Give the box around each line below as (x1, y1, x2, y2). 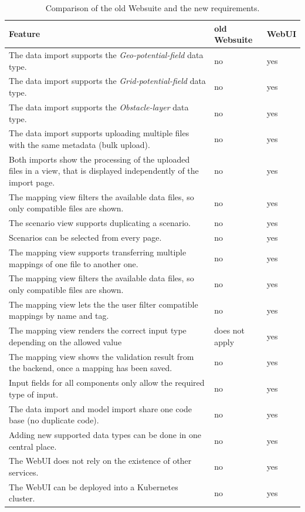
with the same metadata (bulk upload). (9, 138, 150, 150)
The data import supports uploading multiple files (9, 127, 189, 139)
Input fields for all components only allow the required (9, 376, 205, 389)
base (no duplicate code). (9, 414, 99, 426)
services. (9, 466, 39, 479)
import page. (9, 176, 55, 188)
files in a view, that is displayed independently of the (9, 164, 199, 177)
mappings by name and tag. (9, 309, 109, 322)
